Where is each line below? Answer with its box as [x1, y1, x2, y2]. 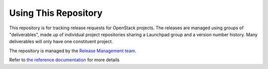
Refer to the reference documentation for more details [9, 57, 120, 63]
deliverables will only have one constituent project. [9, 39, 113, 45]
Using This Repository [9, 7, 103, 18]
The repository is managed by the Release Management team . [9, 48, 136, 54]
